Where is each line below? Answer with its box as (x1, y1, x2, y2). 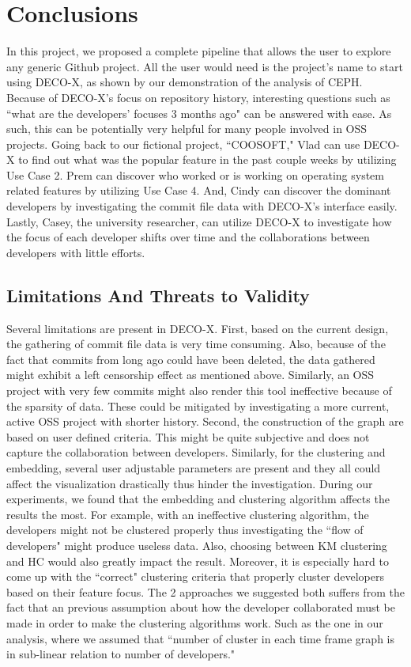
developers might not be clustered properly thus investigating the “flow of (6, 521, 364, 538)
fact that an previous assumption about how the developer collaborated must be (6, 599, 395, 616)
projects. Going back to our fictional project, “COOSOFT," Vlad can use (6, 135, 360, 152)
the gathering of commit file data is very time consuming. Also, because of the (6, 335, 386, 352)
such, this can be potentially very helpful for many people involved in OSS (6, 120, 368, 137)
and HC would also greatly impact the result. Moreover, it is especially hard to (6, 552, 389, 569)
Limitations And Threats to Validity (6, 282, 310, 307)
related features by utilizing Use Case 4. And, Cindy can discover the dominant (6, 182, 391, 199)
